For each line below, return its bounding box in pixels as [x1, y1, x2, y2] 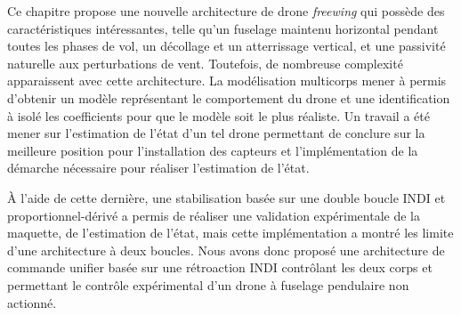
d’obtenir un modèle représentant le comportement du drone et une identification [7, 88, 450, 107]
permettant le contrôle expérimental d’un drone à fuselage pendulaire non [7, 275, 409, 294]
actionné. [7, 293, 57, 311]
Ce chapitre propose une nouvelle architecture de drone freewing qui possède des [7, 2, 445, 20]
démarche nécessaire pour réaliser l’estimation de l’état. [7, 158, 310, 177]
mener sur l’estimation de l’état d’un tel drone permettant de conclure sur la [7, 124, 425, 142]
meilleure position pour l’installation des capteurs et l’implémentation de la [7, 141, 418, 159]
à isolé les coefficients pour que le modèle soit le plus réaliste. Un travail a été [7, 106, 430, 125]
